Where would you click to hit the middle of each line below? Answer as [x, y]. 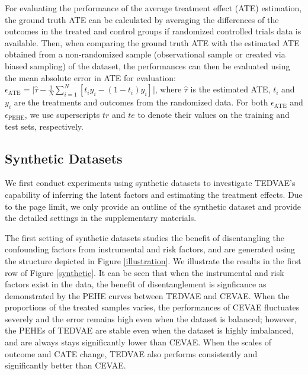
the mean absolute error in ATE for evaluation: [91, 77]
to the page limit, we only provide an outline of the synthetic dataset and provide [153, 206]
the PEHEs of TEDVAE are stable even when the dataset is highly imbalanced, [149, 330]
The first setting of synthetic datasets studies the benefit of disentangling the [145, 237]
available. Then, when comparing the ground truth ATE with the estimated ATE [152, 42]
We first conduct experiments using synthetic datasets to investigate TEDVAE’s [150, 183]
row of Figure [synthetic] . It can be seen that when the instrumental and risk [145, 272]
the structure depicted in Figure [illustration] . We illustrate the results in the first [153, 260]
